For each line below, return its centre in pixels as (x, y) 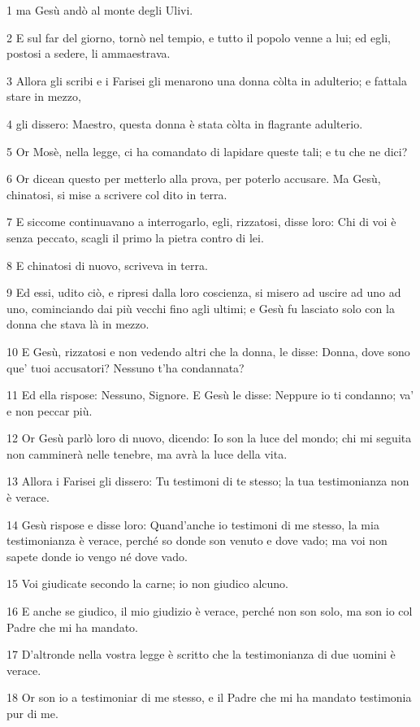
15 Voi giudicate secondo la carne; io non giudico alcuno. (148, 583)
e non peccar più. (50, 410)
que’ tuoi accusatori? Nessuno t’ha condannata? (126, 367)
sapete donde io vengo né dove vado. (97, 556)
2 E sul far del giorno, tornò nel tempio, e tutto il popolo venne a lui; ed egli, (199, 37)
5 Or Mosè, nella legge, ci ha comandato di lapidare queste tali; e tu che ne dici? (207, 151)
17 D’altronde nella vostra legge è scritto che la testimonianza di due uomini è (201, 654)
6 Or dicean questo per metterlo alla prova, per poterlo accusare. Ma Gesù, (194, 178)
